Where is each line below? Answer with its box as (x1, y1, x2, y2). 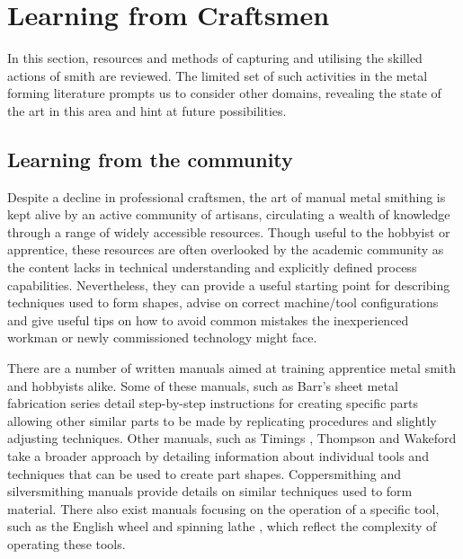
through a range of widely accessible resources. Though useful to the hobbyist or (7, 222, 450, 241)
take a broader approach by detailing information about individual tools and (7, 447, 429, 466)
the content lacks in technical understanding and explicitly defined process (7, 258, 417, 277)
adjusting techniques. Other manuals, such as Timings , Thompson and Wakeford (7, 429, 457, 448)
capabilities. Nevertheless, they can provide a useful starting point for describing (7, 275, 450, 294)
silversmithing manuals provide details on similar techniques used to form (7, 482, 413, 501)
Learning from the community (7, 145, 293, 173)
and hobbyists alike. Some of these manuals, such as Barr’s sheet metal (7, 376, 398, 395)
